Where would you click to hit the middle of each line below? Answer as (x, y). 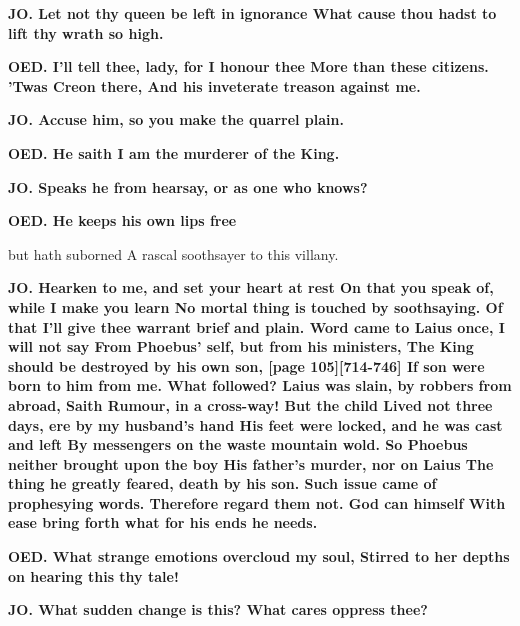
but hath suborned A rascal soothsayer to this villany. (173, 253)
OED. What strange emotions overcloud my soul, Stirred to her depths (259, 556)
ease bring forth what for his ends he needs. (163, 522)
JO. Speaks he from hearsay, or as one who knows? (188, 186)
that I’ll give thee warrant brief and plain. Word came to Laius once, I (256, 326)
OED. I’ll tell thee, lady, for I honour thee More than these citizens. (248, 66)
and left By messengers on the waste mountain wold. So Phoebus (238, 444)
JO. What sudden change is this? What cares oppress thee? (218, 609)
